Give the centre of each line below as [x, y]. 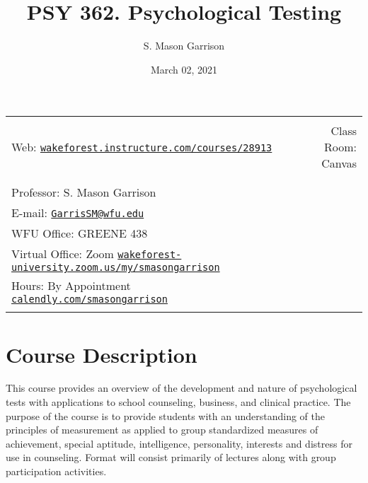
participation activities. [56, 471]
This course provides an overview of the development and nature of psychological [182, 388]
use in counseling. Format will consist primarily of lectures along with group [171, 457]
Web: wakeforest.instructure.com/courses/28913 [142, 147]
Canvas [339, 163]
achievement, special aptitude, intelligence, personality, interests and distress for [179, 443]
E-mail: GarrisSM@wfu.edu [78, 213]
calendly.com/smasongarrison [90, 299]
